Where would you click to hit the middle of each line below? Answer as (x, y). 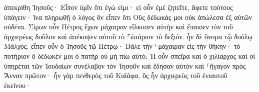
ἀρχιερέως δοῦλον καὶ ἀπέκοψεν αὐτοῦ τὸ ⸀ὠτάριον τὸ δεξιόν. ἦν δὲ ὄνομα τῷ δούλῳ (128, 36)
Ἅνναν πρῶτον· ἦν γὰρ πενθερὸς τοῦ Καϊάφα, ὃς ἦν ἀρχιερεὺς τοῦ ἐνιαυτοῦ (116, 75)
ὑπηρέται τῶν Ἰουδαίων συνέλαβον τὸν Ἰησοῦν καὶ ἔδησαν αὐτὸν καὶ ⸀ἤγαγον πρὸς (125, 65)
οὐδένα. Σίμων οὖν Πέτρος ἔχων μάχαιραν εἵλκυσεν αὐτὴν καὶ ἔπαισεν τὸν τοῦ (118, 27)
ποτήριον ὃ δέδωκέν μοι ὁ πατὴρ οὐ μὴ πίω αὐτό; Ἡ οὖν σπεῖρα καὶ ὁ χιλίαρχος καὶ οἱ (130, 55)
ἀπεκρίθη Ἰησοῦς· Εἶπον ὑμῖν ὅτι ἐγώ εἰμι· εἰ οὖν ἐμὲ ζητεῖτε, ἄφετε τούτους (118, 7)
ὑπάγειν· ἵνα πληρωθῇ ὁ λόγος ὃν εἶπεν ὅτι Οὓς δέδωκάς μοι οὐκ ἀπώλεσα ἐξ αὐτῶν (128, 17)
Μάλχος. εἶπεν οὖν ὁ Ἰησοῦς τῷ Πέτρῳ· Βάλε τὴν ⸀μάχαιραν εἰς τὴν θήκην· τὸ (122, 46)
